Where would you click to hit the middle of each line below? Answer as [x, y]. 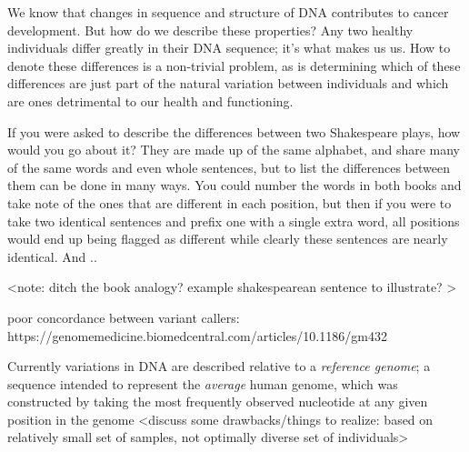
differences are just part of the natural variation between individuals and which [228, 83]
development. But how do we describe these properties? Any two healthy [210, 30]
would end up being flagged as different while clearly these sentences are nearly [228, 239]
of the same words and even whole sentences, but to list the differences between [229, 167]
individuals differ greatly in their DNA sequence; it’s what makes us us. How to [229, 48]
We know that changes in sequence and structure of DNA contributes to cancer [228, 12]
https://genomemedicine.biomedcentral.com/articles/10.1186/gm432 [197, 335]
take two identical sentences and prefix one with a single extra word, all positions [234, 221]
